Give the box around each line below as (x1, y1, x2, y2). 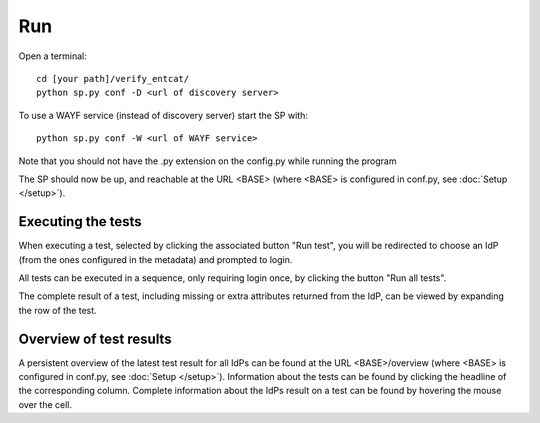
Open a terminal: (18, 50, 87, 62)
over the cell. (18, 398, 73, 410)
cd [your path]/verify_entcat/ (36, 73, 190, 84)
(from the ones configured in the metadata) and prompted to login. (18, 253, 293, 265)
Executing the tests (18, 213, 142, 230)
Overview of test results (18, 330, 172, 347)
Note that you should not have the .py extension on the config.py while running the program (18, 155, 397, 167)
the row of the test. (18, 304, 97, 316)
